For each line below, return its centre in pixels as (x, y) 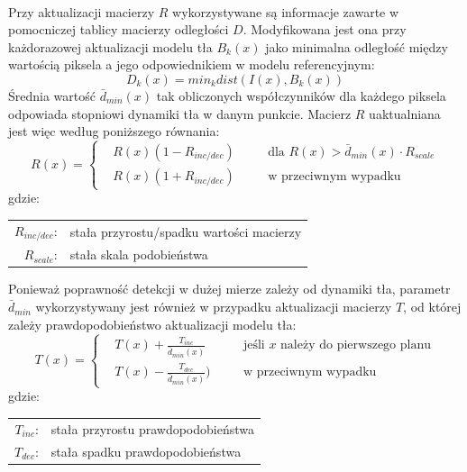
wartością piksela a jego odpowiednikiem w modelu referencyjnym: (192, 64)
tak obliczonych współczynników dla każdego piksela (301, 95)
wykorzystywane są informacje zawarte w (286, 11)
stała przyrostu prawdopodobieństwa (153, 428)
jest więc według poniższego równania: (114, 131)
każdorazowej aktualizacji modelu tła (110, 46)
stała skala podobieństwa (139, 254)
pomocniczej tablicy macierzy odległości (119, 29)
